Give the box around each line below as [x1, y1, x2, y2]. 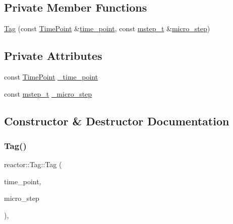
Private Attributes [4, 48, 102, 63]
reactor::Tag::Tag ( [4, 159, 62, 170]
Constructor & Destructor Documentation [4, 113, 229, 128]
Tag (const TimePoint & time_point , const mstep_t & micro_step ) [4, 23, 210, 34]
